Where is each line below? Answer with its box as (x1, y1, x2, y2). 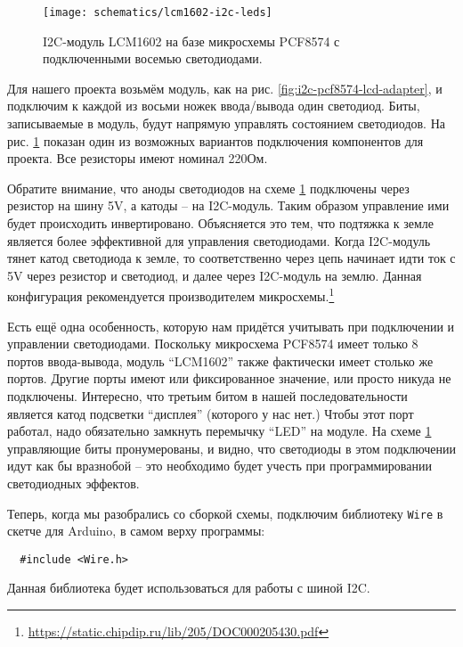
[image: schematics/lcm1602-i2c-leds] (43, 6, 272, 19)
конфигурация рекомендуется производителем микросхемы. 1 (7, 284, 335, 306)
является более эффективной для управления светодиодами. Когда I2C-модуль (7, 231, 431, 250)
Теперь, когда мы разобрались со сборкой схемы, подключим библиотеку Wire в (7, 504, 443, 522)
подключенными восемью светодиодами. (43, 49, 263, 68)
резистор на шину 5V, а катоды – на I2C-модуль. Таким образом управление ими (7, 196, 450, 215)
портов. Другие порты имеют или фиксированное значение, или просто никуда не (7, 369, 451, 388)
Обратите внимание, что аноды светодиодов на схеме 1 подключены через (7, 178, 410, 197)
